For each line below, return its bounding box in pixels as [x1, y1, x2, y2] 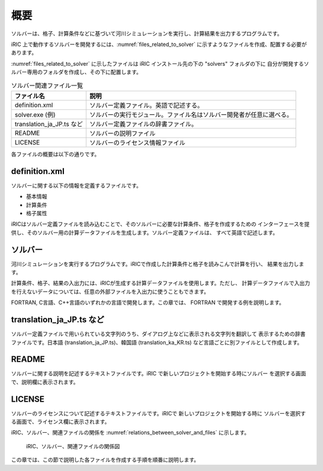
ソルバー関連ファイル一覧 [11, 81, 84, 90]
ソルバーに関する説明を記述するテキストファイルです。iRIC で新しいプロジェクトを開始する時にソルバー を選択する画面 [11, 370, 306, 377]
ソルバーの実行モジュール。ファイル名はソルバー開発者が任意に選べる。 [89, 111, 293, 119]
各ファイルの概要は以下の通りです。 [11, 150, 100, 158]
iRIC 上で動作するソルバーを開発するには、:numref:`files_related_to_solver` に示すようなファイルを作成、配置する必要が [11, 41, 307, 48]
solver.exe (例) [14, 111, 56, 119]
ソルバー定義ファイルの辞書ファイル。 [89, 120, 197, 128]
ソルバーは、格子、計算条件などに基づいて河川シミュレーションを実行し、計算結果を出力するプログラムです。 [11, 30, 283, 37]
